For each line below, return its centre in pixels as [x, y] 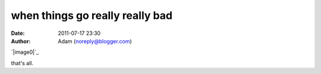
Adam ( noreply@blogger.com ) [95, 41]
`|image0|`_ [25, 52]
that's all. [22, 63]
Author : [21, 41]
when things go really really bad [92, 15]
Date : [18, 33]
